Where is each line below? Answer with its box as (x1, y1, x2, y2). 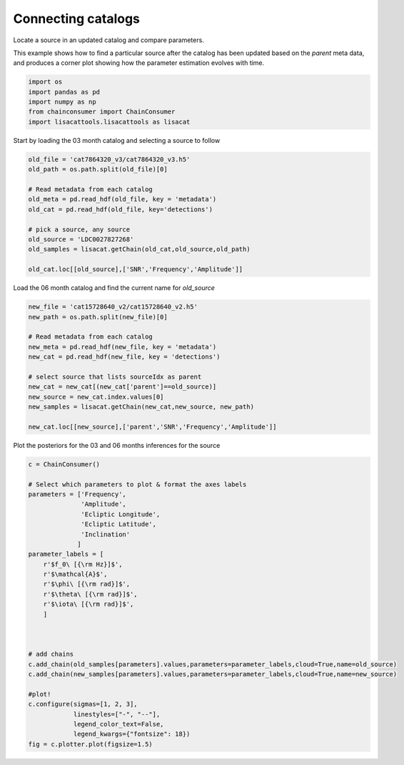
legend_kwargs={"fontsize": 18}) (73, 730, 191, 739)
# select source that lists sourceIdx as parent (28, 372, 202, 381)
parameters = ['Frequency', (28, 490, 126, 498)
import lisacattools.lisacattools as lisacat (28, 118, 191, 126)
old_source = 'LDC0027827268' (28, 235, 134, 243)
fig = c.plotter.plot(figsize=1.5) (28, 740, 153, 748)
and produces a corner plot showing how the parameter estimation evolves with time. (13, 59, 265, 67)
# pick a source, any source (28, 225, 131, 234)
